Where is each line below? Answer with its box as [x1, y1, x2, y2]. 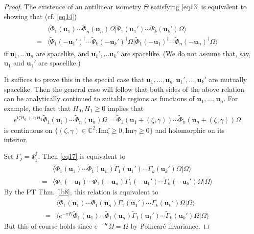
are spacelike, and [36, 48, 89, 58]
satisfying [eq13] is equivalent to [151, 1, 247, 11]
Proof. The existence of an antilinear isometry [4, 1, 141, 11]
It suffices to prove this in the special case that [4, 74, 144, 84]
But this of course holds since [4, 220, 92, 231]
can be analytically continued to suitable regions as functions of [4, 93, 195, 104]
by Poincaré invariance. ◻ [130, 220, 209, 231]
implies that [107, 103, 144, 113]
